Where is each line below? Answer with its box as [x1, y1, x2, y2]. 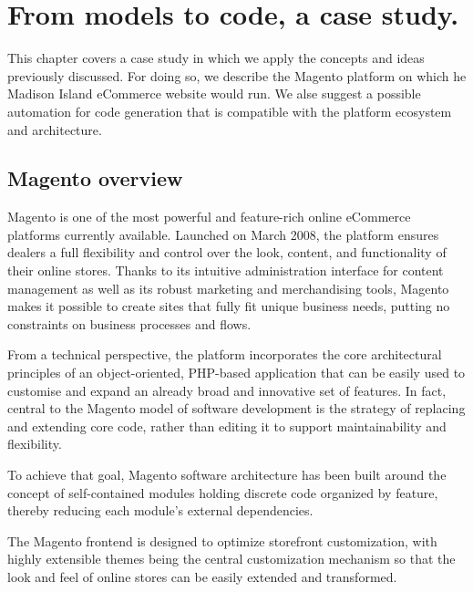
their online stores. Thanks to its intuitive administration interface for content [7, 261, 444, 280]
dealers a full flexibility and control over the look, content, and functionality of [7, 243, 447, 262]
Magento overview [7, 164, 183, 192]
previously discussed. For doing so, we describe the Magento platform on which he [7, 66, 467, 85]
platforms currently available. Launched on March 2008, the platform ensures [7, 224, 439, 244]
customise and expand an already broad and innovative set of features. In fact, [7, 380, 447, 400]
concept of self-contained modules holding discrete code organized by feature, [7, 483, 438, 502]
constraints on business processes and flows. [7, 314, 252, 333]
